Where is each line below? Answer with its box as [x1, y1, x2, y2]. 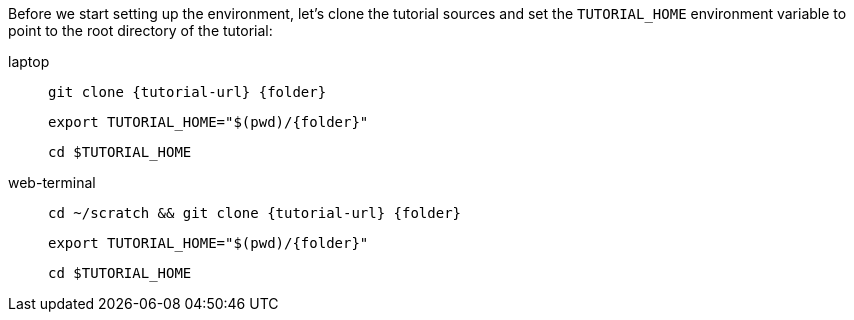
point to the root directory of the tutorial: [8, 22, 273, 39]
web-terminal [8, 174, 96, 191]
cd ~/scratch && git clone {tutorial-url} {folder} [48, 205, 462, 221]
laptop [8, 53, 50, 70]
